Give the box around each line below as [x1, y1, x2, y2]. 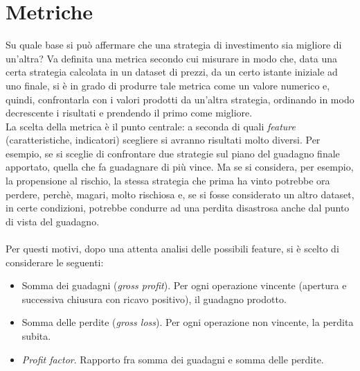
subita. [21, 329, 51, 343]
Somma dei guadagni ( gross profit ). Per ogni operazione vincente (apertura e [21, 278, 347, 293]
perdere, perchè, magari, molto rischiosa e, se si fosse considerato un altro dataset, [6, 187, 354, 201]
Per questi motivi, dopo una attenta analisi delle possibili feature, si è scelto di [6, 241, 339, 256]
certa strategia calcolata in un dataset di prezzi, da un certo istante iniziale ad [6, 64, 338, 79]
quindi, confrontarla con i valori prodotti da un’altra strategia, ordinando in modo [6, 92, 354, 106]
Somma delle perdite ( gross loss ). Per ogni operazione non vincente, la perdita [21, 315, 354, 329]
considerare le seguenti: [6, 254, 104, 269]
